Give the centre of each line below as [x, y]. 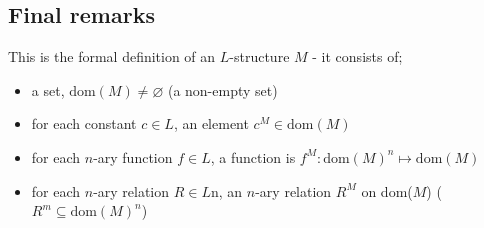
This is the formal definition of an [112, 56]
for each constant [84, 123]
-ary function [133, 156]
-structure [259, 56]
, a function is [253, 156]
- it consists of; [357, 56]
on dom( [387, 190]
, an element [211, 123]
